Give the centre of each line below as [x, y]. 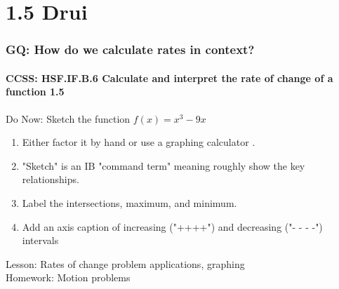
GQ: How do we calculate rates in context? [130, 49]
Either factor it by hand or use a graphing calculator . [139, 142]
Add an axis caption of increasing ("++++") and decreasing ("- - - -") [172, 226]
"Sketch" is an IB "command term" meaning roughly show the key [164, 165]
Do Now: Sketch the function [68, 118]
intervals [40, 240]
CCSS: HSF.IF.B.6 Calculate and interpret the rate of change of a [169, 78]
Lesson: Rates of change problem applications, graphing [125, 263]
